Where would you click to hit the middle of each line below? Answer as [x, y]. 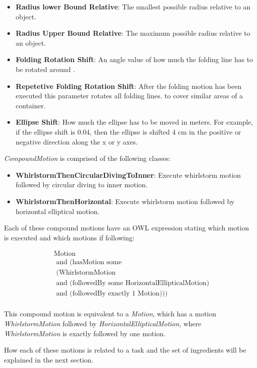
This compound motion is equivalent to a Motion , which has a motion [110, 314]
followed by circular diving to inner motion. [81, 184]
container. [31, 105]
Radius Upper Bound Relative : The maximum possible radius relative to [133, 33]
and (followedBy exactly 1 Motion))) [112, 294]
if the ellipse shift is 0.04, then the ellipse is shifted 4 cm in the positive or [128, 131]
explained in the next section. [49, 359]
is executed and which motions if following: [69, 237]
